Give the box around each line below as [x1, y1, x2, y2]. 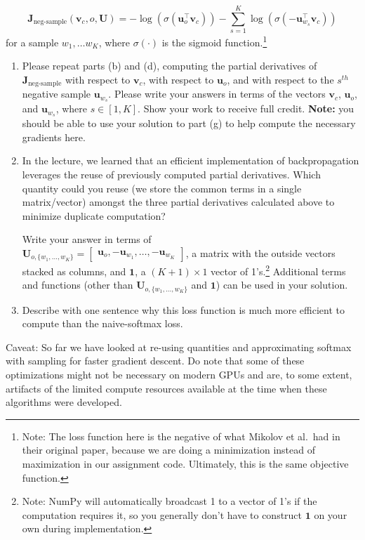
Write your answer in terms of [22, 232, 152, 246]
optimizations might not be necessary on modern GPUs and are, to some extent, [6, 367, 352, 381]
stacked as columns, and [22, 263, 126, 278]
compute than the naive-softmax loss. [22, 316, 183, 331]
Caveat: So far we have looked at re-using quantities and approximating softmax [6, 339, 352, 354]
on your [314, 507, 347, 522]
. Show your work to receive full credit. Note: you [138, 101, 354, 116]
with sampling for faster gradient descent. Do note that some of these [6, 353, 305, 368]
